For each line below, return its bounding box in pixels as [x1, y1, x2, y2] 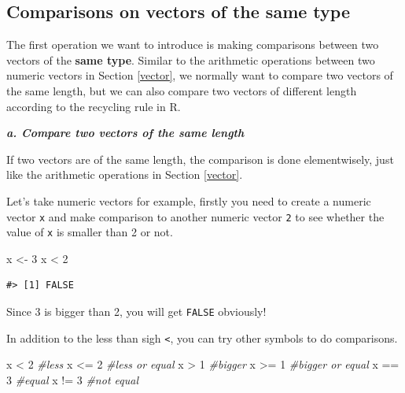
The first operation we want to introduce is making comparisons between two [6, 36, 379, 53]
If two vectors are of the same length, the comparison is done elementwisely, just [6, 150, 394, 167]
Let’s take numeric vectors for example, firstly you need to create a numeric [6, 192, 371, 209]
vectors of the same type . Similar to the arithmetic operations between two [6, 51, 375, 68]
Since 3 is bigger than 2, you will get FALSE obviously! [6, 303, 267, 320]
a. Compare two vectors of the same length [6, 124, 245, 141]
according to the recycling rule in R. [6, 98, 181, 114]
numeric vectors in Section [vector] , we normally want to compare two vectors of [6, 67, 393, 83]
